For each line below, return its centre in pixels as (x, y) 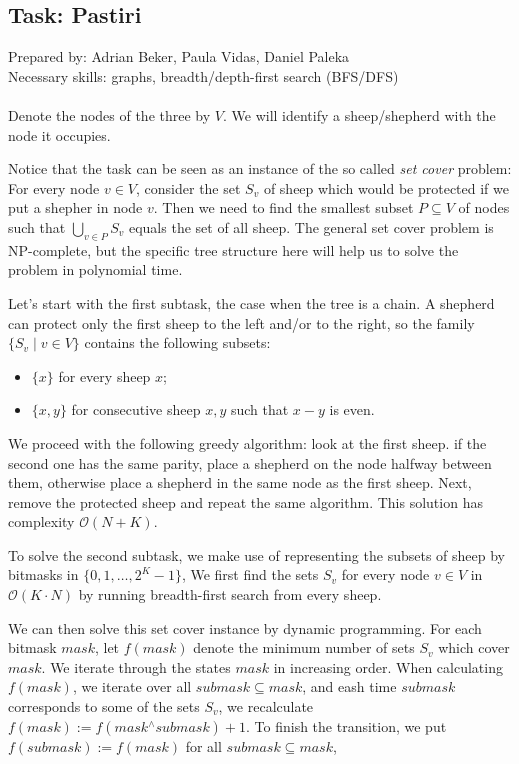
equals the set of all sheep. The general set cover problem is (311, 226)
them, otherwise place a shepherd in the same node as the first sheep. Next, (240, 482)
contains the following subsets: (177, 342)
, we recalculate (266, 706)
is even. (352, 409)
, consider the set (188, 187)
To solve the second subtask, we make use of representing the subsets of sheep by (256, 554)
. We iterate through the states (136, 666)
